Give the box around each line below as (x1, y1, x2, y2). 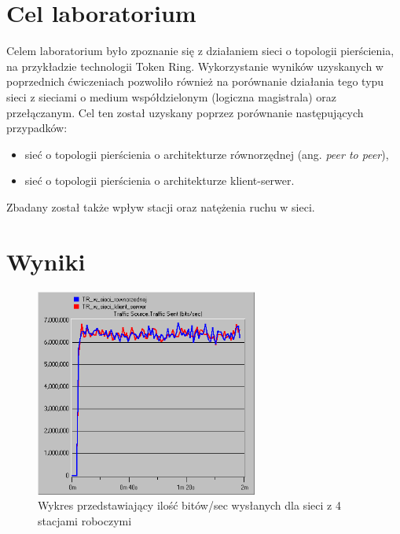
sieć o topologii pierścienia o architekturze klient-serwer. (24, 172, 295, 189)
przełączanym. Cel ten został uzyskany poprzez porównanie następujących (6, 104, 364, 120)
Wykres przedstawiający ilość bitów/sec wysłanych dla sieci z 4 (38, 497, 341, 514)
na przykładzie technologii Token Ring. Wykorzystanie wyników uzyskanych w (6, 57, 383, 74)
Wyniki (6, 245, 86, 277)
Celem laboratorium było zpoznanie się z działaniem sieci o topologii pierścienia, (6, 42, 394, 59)
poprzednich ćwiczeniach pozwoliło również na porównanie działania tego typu (6, 73, 384, 90)
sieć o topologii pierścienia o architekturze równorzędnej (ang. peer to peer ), (24, 145, 389, 162)
